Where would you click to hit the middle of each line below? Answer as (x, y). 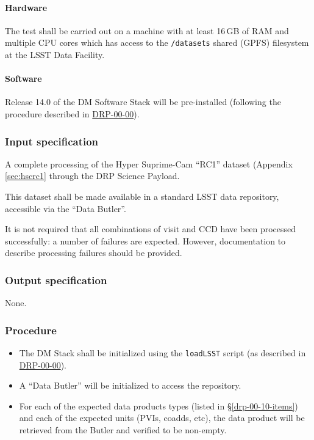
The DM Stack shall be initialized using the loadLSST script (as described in (162, 353)
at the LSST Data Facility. (55, 55)
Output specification (56, 280)
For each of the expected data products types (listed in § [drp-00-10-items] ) (159, 405)
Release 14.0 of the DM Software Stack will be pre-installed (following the (143, 102)
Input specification (52, 141)
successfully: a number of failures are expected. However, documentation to (145, 240)
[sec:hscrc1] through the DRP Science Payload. (92, 176)
